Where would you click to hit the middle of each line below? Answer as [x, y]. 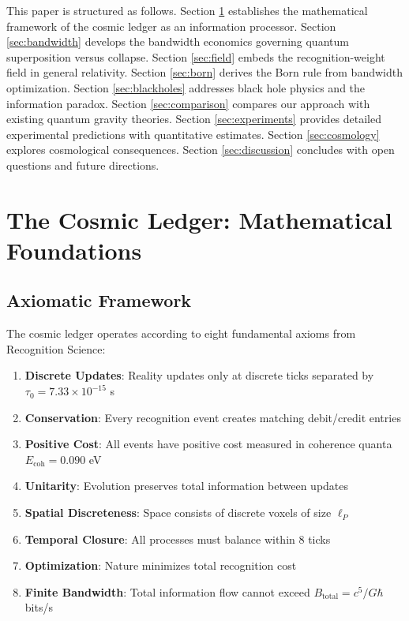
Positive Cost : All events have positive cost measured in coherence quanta [208, 444]
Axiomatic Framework [99, 300]
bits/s [39, 607]
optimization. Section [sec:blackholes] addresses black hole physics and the [186, 87]
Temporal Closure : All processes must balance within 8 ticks [178, 539]
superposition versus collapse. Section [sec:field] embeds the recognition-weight [196, 56]
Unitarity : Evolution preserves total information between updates [187, 486]
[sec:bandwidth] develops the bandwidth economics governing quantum [178, 41]
